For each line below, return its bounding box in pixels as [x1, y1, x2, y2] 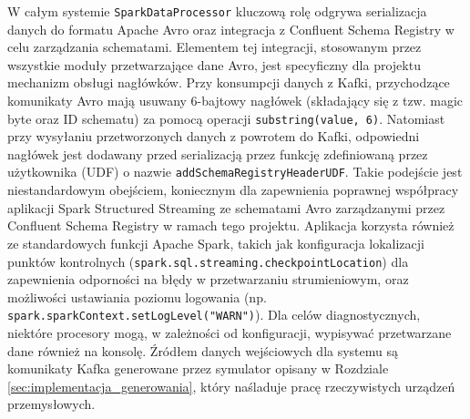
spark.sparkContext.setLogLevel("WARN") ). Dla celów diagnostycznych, [7, 305, 421, 324]
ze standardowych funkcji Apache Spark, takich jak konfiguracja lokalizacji [7, 233, 424, 252]
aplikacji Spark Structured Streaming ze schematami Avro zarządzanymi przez [7, 198, 445, 217]
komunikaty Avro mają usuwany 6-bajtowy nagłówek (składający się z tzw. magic [7, 91, 464, 110]
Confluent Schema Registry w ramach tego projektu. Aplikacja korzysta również [7, 216, 455, 235]
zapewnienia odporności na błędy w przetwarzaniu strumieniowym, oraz [7, 270, 409, 289]
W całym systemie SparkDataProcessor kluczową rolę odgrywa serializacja [7, 2, 427, 20]
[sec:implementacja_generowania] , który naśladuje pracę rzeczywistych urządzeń [7, 376, 455, 395]
